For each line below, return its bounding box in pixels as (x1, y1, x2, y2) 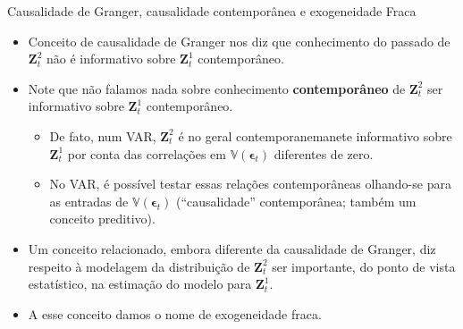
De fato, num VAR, (49, 126, 156, 145)
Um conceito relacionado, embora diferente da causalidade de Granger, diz (28, 239, 436, 257)
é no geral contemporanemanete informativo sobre (178, 126, 452, 145)
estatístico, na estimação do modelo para (28, 274, 252, 293)
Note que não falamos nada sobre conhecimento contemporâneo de (28, 79, 406, 97)
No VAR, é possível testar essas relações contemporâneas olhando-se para (49, 174, 451, 193)
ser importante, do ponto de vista (272, 257, 456, 275)
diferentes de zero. (274, 144, 374, 163)
